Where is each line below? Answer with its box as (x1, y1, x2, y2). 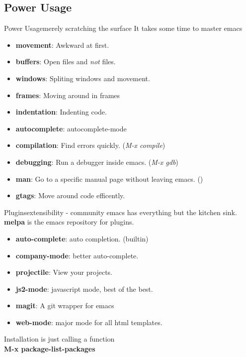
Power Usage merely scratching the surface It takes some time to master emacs (4, 23, 243, 33)
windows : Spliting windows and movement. (15, 73, 150, 83)
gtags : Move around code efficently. (15, 190, 125, 201)
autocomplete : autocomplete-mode (15, 123, 127, 133)
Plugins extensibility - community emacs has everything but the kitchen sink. (4, 207, 237, 217)
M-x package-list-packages (4, 344, 95, 354)
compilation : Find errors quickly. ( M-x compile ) (15, 140, 165, 150)
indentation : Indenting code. (15, 107, 107, 117)
